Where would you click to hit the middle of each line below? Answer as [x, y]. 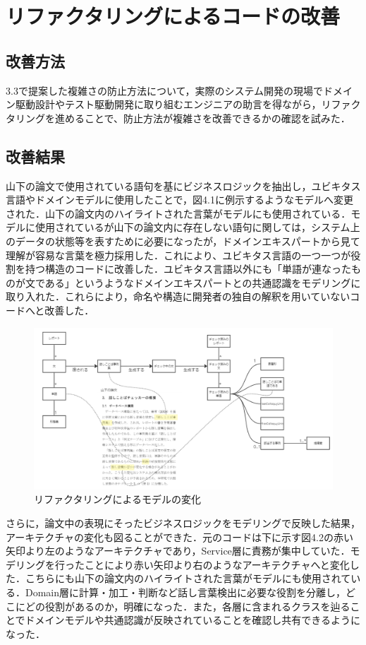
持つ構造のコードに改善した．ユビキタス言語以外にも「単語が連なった [188, 269]
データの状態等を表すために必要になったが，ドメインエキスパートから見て [188, 241]
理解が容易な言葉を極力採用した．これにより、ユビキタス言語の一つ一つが [178, 255]
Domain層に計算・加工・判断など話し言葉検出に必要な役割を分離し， [185, 592]
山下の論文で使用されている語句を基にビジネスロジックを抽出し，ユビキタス [183, 185]
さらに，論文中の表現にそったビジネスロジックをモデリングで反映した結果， [183, 523]
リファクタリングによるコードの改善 [173, 16]
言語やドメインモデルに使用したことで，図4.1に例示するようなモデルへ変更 [179, 200]
